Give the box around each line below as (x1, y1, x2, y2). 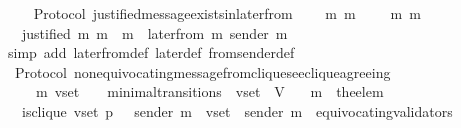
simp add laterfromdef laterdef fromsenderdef (7, 42, 295, 63)
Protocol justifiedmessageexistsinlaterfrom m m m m (33, 3, 421, 23)
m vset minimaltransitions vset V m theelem (35, 81, 384, 102)
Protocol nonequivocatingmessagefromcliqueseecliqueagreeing (14, 61, 391, 82)
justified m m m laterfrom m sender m (21, 22, 288, 43)
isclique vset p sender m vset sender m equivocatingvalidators (21, 100, 453, 121)
